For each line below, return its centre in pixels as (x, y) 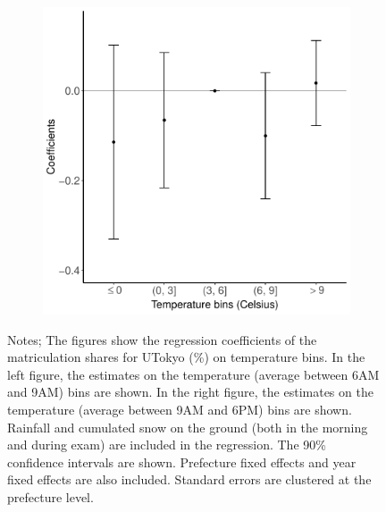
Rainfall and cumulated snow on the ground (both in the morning (188, 427)
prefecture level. (50, 496)
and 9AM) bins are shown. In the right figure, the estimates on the (190, 392)
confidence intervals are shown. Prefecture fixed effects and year (182, 462)
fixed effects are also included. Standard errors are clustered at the (189, 479)
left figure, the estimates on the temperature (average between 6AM (193, 374)
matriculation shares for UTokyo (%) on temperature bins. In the (186, 357)
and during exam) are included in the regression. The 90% (167, 445)
